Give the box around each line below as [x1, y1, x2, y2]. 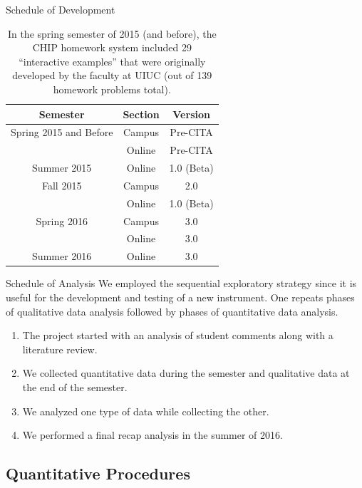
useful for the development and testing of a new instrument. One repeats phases [6, 290, 355, 304]
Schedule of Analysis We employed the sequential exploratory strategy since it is [6, 276, 357, 291]
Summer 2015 [32, 160, 92, 175]
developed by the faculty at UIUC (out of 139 [12, 68, 212, 83]
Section [123, 106, 160, 121]
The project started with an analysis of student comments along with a [22, 328, 333, 343]
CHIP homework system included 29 [32, 40, 192, 55]
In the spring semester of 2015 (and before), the [7, 26, 217, 41]
